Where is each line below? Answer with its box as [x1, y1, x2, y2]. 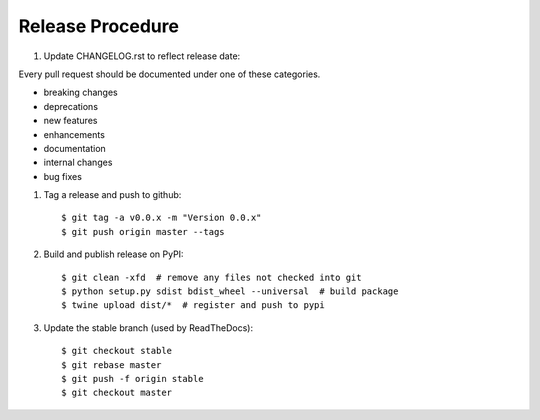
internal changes [43, 156, 113, 169]
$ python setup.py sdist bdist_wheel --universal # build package [61, 286, 399, 297]
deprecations [43, 100, 99, 112]
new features [43, 115, 98, 127]
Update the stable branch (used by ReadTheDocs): [43, 321, 254, 334]
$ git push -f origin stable [61, 373, 204, 384]
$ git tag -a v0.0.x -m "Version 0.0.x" [61, 212, 262, 224]
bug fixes [43, 170, 82, 182]
